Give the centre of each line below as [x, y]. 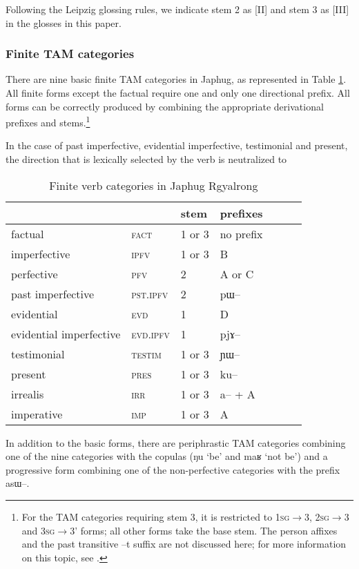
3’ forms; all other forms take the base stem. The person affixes [204, 530]
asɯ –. [18, 483]
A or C [237, 273]
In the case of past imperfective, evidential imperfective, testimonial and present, [177, 145]
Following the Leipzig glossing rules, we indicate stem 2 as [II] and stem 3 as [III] [177, 9]
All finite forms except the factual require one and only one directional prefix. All [178, 93]
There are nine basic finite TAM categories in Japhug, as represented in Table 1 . [176, 79]
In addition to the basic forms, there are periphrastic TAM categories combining [176, 442]
